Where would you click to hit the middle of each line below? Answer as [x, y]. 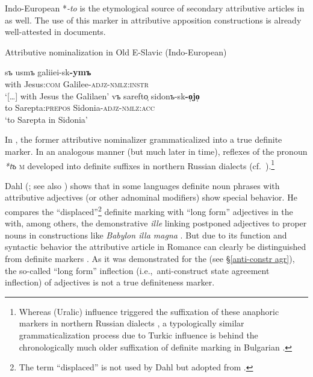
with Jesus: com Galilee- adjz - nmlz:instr [77, 83]
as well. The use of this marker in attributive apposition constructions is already [153, 20]
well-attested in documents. [55, 32]
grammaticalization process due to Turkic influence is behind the [138, 335]
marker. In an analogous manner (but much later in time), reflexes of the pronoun [156, 151]
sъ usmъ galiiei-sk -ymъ [48, 72]
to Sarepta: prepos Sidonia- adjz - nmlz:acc [80, 107]
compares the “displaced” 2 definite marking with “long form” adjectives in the [149, 210]
